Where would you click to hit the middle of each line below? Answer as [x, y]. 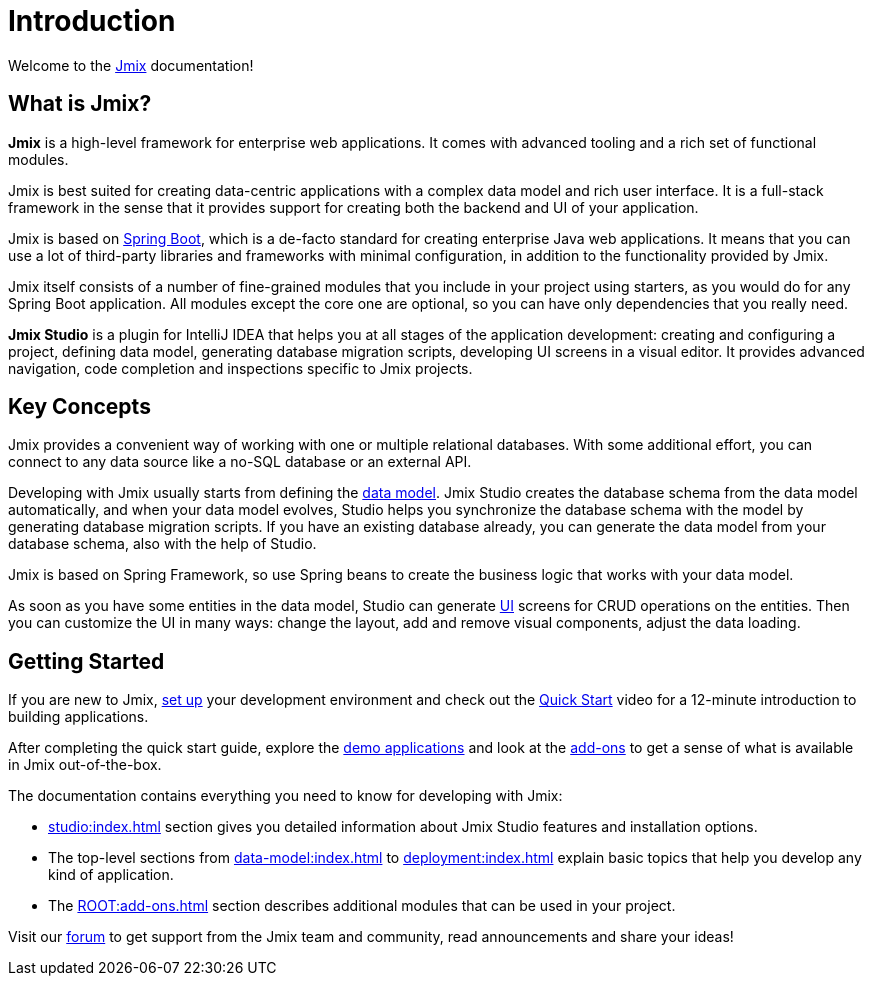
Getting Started [86, 661]
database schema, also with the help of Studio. [162, 544]
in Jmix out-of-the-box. [85, 765]
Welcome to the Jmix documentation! [131, 65]
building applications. [78, 717]
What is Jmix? [80, 104]
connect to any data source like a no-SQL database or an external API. [240, 462]
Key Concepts [79, 407]
